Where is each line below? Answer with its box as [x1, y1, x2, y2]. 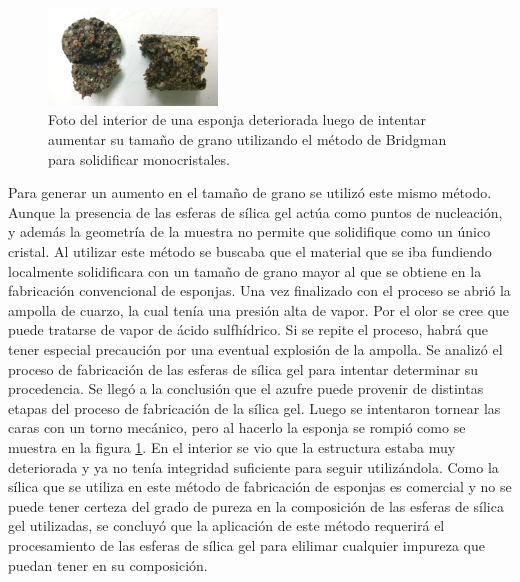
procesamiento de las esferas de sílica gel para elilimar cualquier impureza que [8, 534, 485, 555]
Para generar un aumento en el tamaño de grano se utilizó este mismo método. [8, 182, 492, 203]
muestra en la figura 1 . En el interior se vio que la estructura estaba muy [8, 436, 456, 457]
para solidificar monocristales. [48, 148, 230, 169]
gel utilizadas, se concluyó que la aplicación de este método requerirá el [8, 515, 445, 536]
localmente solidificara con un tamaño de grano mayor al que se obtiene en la [8, 260, 482, 281]
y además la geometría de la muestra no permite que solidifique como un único [8, 221, 491, 242]
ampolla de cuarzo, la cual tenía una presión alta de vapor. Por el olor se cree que [8, 299, 510, 320]
